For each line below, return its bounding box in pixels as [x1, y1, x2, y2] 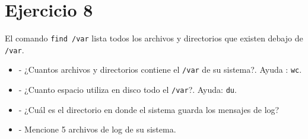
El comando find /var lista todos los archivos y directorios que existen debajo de [5, 32, 303, 44]
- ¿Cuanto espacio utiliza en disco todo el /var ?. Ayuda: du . [18, 83, 237, 96]
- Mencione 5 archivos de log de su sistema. [18, 123, 176, 135]
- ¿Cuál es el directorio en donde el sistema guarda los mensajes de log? [18, 103, 280, 115]
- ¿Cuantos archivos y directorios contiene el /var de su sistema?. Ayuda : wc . [18, 63, 302, 76]
